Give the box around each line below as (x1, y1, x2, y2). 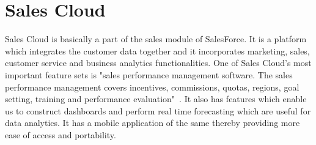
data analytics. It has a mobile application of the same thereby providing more (5, 116, 300, 129)
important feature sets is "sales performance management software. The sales (5, 68, 293, 81)
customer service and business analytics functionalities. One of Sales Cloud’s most (5, 56, 312, 69)
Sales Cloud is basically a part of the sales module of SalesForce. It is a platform (5, 32, 307, 45)
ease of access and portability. (5, 128, 116, 141)
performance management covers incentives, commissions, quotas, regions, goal (5, 80, 299, 93)
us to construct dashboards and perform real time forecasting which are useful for (5, 104, 311, 117)
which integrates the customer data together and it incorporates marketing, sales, (5, 44, 310, 57)
